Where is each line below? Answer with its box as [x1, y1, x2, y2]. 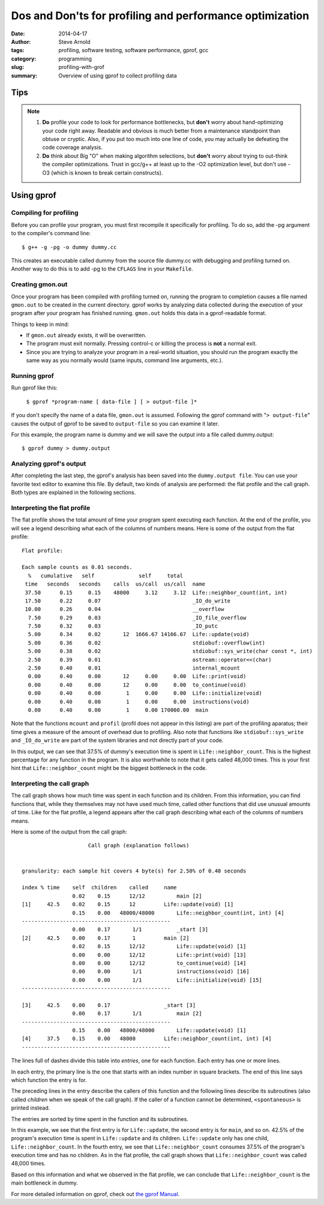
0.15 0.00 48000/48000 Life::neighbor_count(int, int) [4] [72, 909, 284, 916]
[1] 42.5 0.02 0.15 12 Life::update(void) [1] [22, 901, 234, 908]
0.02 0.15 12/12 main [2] [72, 892, 202, 900]
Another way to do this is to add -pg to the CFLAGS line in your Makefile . [11, 265, 193, 272]
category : [11, 55, 37, 62]
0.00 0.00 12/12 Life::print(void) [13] [72, 951, 247, 958]
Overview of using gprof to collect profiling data [58, 72, 177, 79]
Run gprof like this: [11, 384, 58, 391]
